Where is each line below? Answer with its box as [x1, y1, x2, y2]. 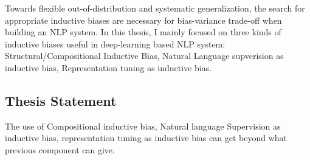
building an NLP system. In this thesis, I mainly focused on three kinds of [5, 26, 281, 38]
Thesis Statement [5, 91, 117, 110]
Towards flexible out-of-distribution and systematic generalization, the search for [5, 2, 305, 14]
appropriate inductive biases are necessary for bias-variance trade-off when [5, 13, 282, 26]
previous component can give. [5, 143, 115, 156]
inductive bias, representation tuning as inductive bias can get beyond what [5, 131, 287, 144]
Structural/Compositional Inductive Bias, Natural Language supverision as [5, 49, 284, 62]
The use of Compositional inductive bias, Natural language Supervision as [5, 119, 281, 132]
